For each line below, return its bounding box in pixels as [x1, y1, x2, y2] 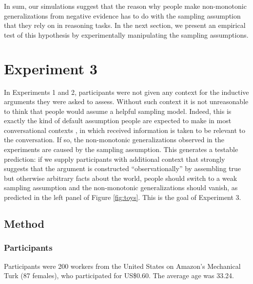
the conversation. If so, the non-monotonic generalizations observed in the [4, 134, 224, 145]
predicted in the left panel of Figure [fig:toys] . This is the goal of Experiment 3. [4, 192, 241, 202]
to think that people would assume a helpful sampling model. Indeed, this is [4, 106, 232, 116]
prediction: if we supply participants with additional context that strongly [4, 153, 225, 164]
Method [4, 216, 44, 231]
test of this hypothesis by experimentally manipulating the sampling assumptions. [4, 29, 249, 40]
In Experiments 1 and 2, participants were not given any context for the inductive [4, 87, 249, 97]
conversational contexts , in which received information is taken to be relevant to [4, 125, 246, 135]
